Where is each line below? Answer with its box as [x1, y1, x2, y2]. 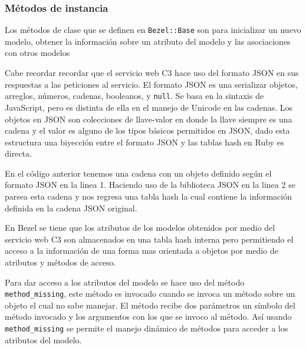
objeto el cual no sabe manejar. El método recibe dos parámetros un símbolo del [5, 299, 295, 311]
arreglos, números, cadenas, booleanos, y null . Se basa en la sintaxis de [5, 90, 264, 102]
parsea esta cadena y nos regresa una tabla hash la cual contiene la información [5, 190, 292, 203]
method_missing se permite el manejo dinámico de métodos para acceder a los [5, 322, 288, 334]
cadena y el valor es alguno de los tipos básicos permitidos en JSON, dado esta [5, 124, 290, 137]
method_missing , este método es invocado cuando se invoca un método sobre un [5, 287, 295, 300]
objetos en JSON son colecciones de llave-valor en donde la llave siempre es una [5, 112, 292, 125]
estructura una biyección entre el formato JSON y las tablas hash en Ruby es [5, 135, 284, 148]
